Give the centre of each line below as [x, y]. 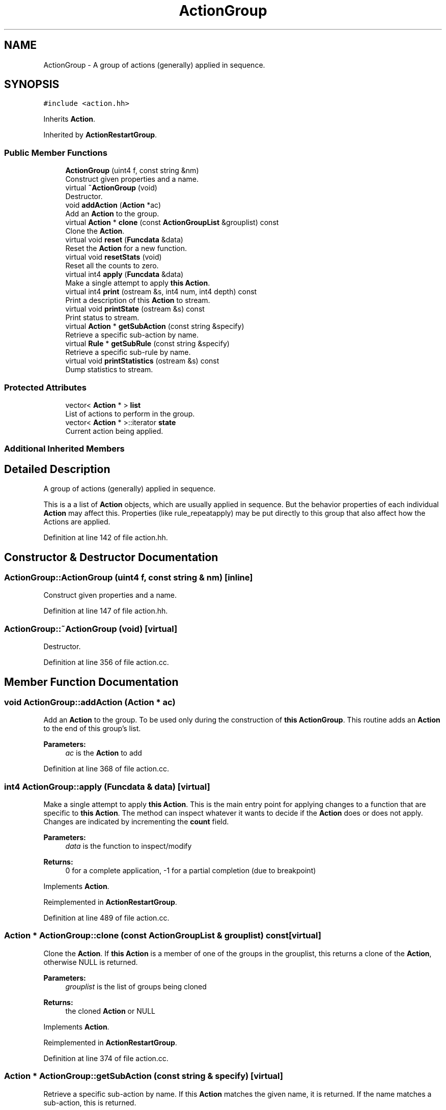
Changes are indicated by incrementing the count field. [136, 822]
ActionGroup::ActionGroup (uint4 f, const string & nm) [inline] [129, 577]
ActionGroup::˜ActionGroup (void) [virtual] [91, 629]
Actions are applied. [77, 522]
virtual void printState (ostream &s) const [135, 309]
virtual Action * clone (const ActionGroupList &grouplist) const [172, 223]
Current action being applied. [114, 431]
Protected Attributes [45, 387]
